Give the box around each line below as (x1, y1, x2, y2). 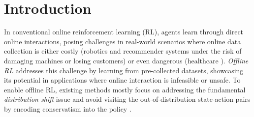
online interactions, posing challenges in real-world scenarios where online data (4, 36, 241, 46)
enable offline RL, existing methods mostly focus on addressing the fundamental (4, 84, 246, 94)
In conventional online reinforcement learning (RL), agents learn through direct (4, 27, 244, 37)
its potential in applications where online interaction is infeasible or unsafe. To (4, 75, 241, 85)
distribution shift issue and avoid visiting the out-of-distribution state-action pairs (4, 94, 251, 104)
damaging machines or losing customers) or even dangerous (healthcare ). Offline (4, 55, 249, 65)
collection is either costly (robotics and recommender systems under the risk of (4, 46, 242, 56)
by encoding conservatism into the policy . (4, 103, 131, 114)
